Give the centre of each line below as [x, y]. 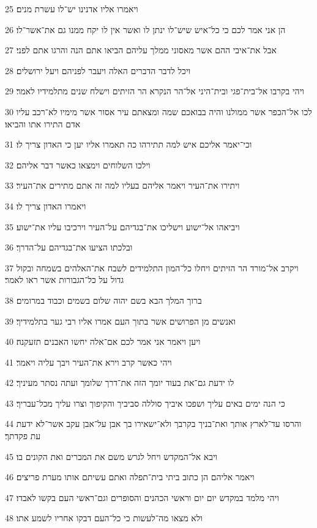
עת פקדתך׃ [23, 436]
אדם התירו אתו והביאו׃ [43, 123]
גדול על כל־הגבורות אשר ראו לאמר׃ [65, 280]
